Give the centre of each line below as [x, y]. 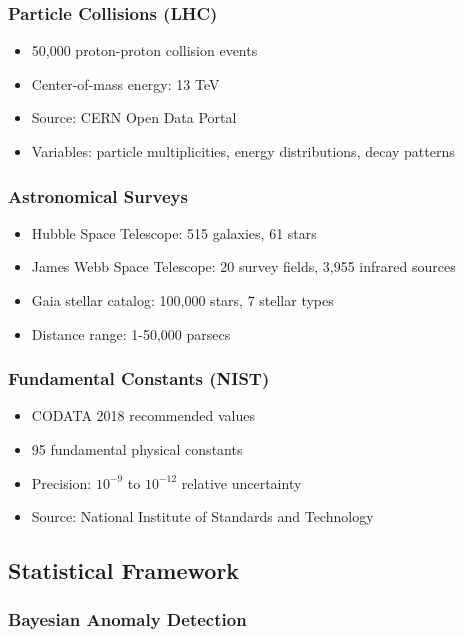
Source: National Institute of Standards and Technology [202, 516]
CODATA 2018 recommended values [143, 415]
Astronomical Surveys [98, 195]
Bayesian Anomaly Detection [127, 619]
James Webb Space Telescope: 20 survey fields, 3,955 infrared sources [243, 266]
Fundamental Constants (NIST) [139, 378]
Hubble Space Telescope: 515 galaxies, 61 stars [174, 232]
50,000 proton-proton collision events [144, 50]
